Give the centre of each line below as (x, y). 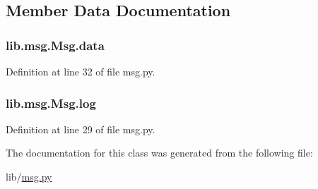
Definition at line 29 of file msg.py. (81, 129)
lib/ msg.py (29, 176)
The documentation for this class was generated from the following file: (159, 153)
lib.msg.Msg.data (55, 45)
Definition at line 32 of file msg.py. (81, 71)
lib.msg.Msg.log (51, 103)
